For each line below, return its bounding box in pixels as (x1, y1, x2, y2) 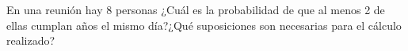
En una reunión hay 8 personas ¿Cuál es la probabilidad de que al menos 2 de (6, 2, 385, 17)
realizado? (6, 32, 55, 49)
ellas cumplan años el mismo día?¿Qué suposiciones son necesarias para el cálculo (6, 16, 402, 33)
